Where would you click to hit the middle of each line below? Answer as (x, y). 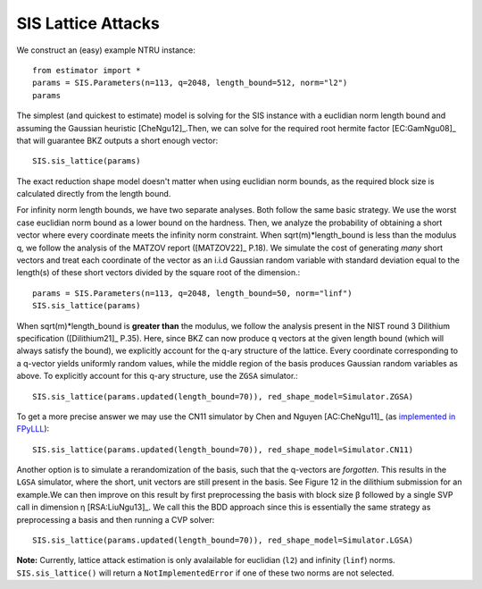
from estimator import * (87, 70)
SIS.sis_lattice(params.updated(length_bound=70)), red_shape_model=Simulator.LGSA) (223, 540)
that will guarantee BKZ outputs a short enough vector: (117, 140)
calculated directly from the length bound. (94, 194)
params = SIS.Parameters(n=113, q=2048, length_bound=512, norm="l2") (190, 83)
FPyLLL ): (33, 429)
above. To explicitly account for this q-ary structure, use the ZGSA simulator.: (157, 376)
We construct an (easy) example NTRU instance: (106, 50)
